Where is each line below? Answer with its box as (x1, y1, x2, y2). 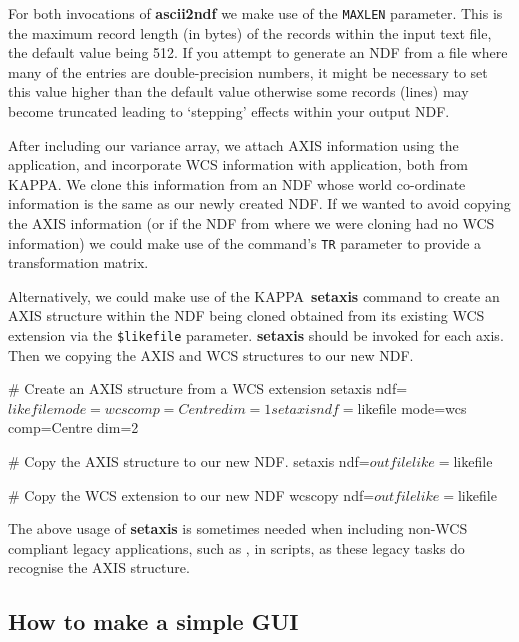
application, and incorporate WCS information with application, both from (8, 154, 468, 175)
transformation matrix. (8, 252, 149, 273)
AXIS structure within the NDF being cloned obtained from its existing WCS (8, 305, 485, 326)
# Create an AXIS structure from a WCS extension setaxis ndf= (8, 378, 408, 399)
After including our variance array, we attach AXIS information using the (8, 134, 459, 155)
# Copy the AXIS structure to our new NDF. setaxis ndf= (8, 451, 370, 472)
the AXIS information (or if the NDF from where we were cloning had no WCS (8, 213, 495, 233)
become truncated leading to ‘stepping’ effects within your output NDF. (8, 101, 450, 122)
